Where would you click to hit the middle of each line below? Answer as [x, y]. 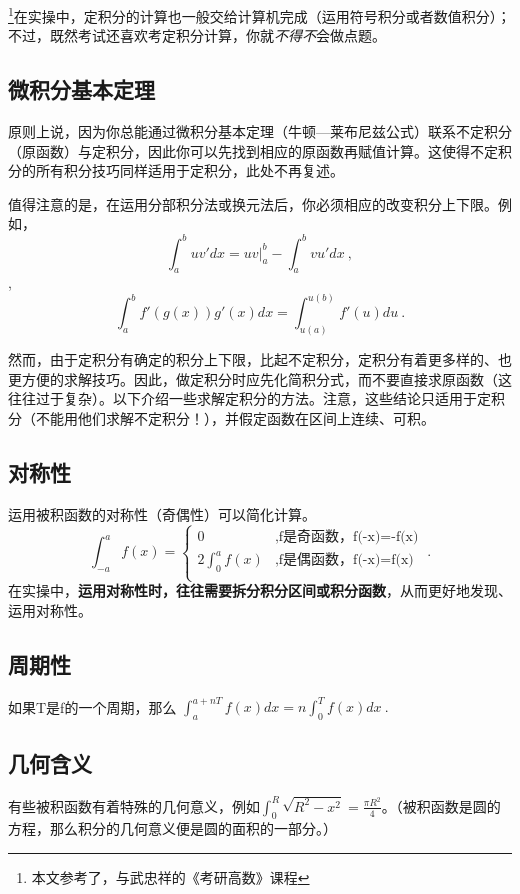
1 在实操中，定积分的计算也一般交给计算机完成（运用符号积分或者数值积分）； [259, 14]
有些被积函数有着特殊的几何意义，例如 [134, 805]
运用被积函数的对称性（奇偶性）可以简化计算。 [162, 513]
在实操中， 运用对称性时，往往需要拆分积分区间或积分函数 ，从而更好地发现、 [260, 590]
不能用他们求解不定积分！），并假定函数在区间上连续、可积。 [235, 417]
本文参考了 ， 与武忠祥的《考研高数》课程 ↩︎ [170, 877]
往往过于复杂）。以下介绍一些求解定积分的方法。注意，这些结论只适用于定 [249, 398]
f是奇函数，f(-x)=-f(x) [348, 536]
